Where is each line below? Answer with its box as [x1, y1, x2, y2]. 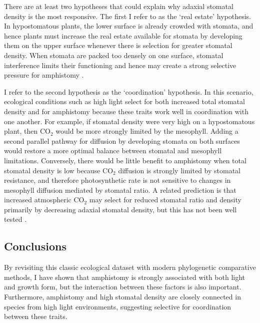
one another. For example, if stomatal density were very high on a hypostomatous [4, 116, 255, 126]
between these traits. [4, 311, 67, 321]
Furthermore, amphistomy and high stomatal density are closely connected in [4, 291, 241, 302]
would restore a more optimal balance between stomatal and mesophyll [4, 145, 222, 156]
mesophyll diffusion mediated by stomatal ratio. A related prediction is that [4, 184, 236, 195]
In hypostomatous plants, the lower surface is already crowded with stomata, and [4, 21, 253, 31]
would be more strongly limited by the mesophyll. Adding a [55, 126, 238, 136]
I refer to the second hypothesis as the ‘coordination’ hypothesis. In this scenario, [4, 86, 253, 97]
